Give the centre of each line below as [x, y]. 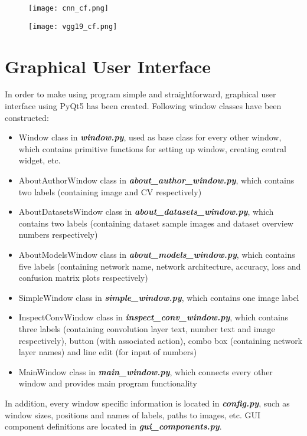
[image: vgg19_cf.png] [73, 26]
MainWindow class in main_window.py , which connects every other [146, 371]
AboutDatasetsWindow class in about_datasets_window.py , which [146, 212]
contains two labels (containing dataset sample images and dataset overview [156, 223]
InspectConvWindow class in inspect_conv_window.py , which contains [153, 317]
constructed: [27, 117]
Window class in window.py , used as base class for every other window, [150, 137]
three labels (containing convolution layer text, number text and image [147, 328]
